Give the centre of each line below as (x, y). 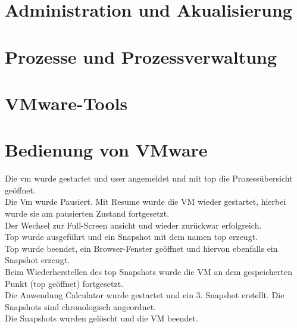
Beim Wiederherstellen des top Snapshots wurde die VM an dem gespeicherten (148, 271)
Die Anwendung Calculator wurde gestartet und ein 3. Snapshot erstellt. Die (145, 295)
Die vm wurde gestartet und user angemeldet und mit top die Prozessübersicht (149, 178)
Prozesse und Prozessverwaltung (141, 56)
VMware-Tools (66, 103)
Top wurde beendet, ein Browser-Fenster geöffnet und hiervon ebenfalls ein (141, 248)
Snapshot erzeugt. (37, 260)
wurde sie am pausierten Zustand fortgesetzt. (87, 213)
